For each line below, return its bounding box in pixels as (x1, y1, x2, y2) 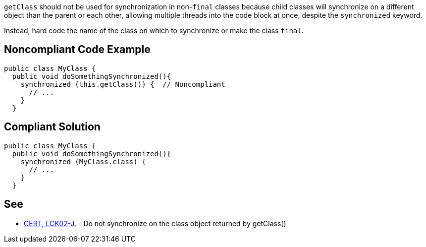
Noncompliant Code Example (4, 43, 151, 56)
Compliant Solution (4, 121, 101, 133)
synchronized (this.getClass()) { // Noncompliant (20, 80, 225, 88)
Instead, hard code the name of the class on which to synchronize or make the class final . (4, 26, 304, 35)
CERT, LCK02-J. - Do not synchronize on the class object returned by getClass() (24, 219, 286, 228)
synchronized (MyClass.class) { (20, 157, 146, 166)
